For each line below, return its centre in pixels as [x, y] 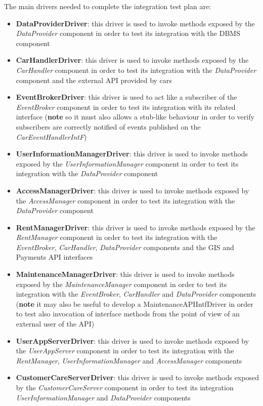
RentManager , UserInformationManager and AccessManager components [129, 360]
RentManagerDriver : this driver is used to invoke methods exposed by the [136, 227]
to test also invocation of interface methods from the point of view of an [128, 314]
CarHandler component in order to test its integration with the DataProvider [136, 70]
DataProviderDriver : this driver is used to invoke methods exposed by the [135, 23]
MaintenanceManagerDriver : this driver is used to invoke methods [125, 274]
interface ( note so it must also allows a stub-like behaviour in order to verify [135, 117]
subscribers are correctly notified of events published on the [108, 126]
